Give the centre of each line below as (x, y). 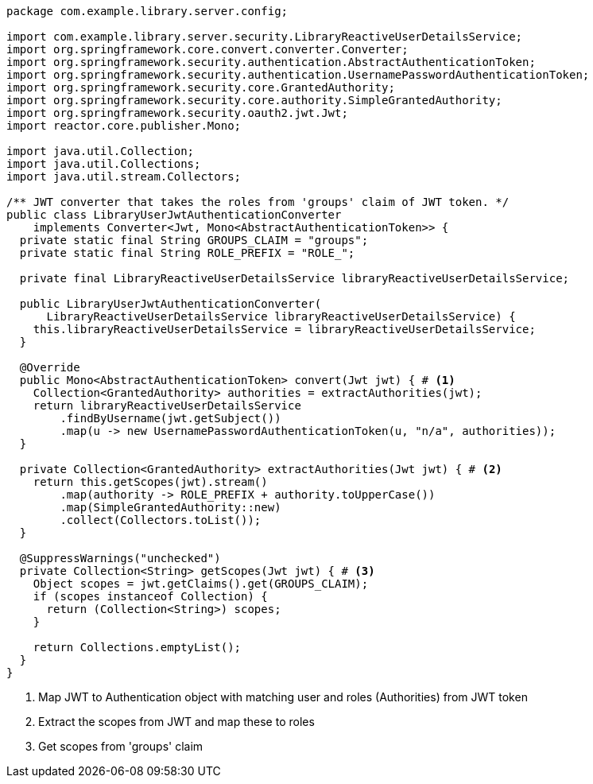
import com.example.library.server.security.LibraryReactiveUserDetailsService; (265, 37)
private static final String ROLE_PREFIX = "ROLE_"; (187, 253)
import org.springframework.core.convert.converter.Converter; (207, 49)
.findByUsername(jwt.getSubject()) (171, 418)
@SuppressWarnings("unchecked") (120, 558)
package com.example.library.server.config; (147, 11)
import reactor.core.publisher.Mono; (124, 126)
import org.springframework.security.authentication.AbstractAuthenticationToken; (271, 62)
